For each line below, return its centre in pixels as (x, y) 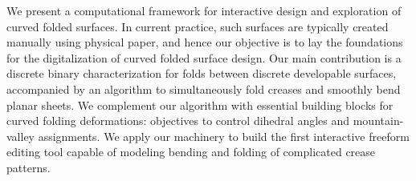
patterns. (29, 167)
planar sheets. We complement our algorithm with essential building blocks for (200, 105)
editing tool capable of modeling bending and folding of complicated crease (191, 152)
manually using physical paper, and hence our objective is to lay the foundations (205, 42)
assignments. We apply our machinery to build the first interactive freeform (224, 136)
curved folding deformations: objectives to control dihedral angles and (178, 121)
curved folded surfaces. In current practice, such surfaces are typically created (198, 26)
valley (20, 136)
